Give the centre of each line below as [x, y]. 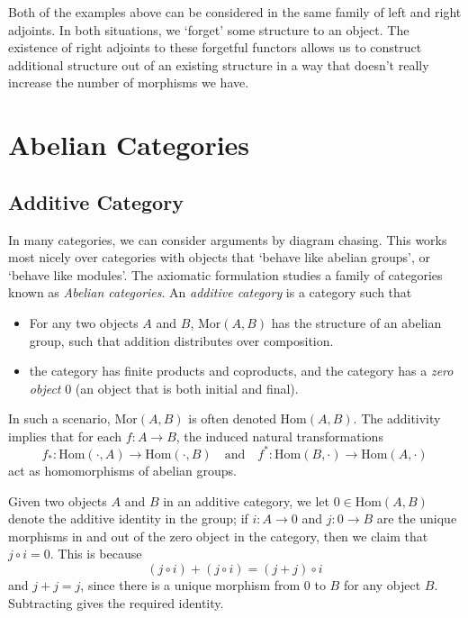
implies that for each [65, 436]
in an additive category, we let [246, 500]
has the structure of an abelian [356, 322]
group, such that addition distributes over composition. [181, 340]
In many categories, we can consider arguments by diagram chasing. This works [228, 239]
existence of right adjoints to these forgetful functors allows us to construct [215, 47]
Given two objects [58, 500]
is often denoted [232, 418]
